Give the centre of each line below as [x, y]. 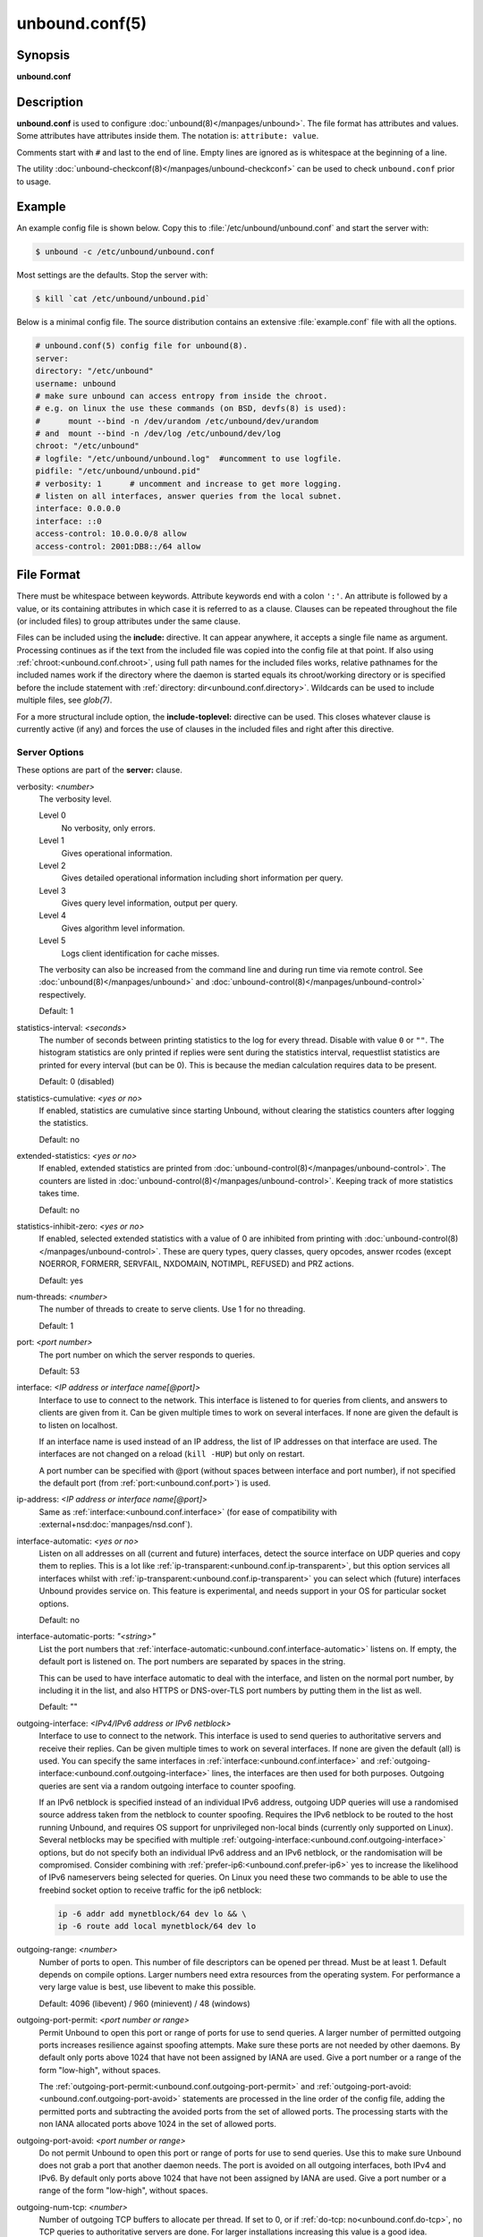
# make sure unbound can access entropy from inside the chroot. [182, 396]
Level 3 [52, 890]
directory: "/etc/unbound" [94, 371]
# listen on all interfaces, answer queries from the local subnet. [189, 496]
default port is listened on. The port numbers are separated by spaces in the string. [192, 1662]
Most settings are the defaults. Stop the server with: [112, 275]
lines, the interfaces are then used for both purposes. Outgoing [328, 1773]
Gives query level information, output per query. [149, 903]
